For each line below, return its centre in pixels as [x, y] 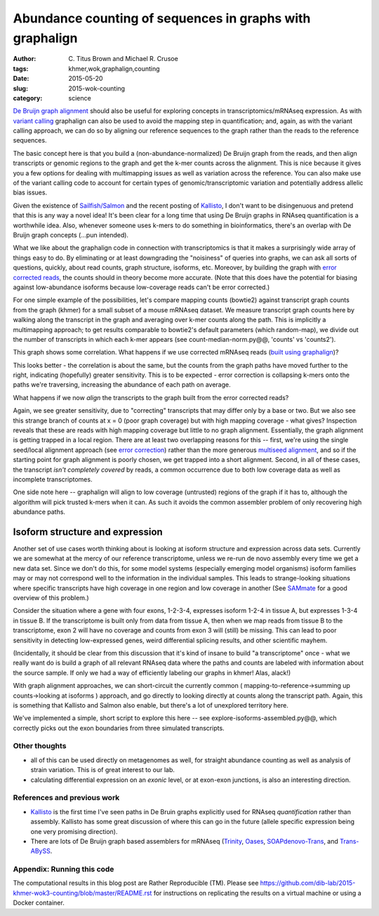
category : [28, 98]
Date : [21, 79]
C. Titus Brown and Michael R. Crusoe [123, 59]
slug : [20, 88]
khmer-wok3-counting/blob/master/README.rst [82, 893]
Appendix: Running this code [64, 869]
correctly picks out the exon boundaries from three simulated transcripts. [119, 728]
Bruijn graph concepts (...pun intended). [71, 234]
